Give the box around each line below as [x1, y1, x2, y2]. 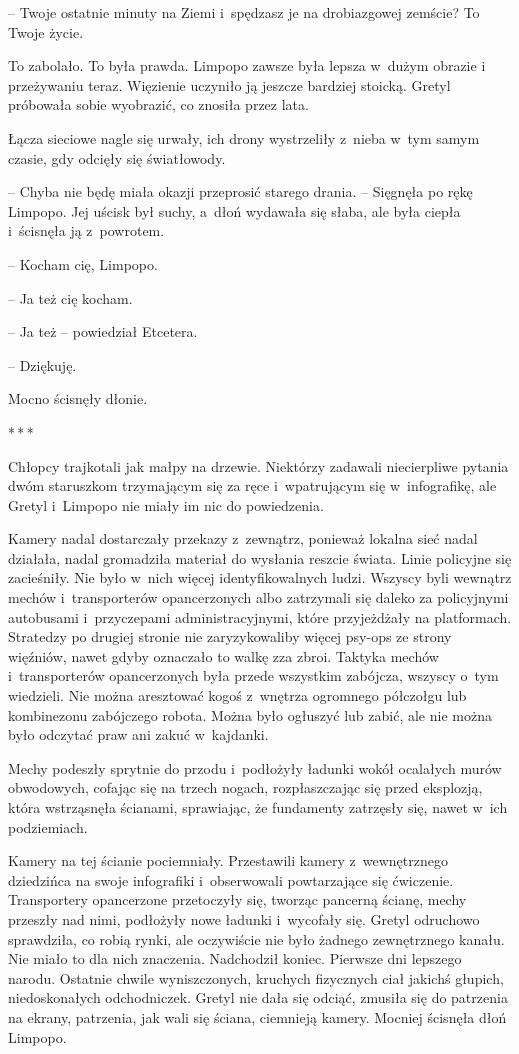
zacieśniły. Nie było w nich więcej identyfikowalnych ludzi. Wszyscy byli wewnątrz [8, 567, 512, 588]
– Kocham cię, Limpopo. [8, 253, 158, 274]
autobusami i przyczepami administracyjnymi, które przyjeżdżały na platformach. [8, 606, 512, 627]
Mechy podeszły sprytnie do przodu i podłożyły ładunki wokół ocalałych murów [8, 757, 502, 778]
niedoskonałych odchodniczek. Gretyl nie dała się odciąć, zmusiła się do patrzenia [8, 987, 508, 1008]
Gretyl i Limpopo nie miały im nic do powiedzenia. [8, 494, 324, 515]
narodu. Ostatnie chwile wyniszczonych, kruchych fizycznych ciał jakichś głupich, [8, 967, 504, 988]
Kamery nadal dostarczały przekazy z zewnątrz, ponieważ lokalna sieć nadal [8, 528, 478, 549]
